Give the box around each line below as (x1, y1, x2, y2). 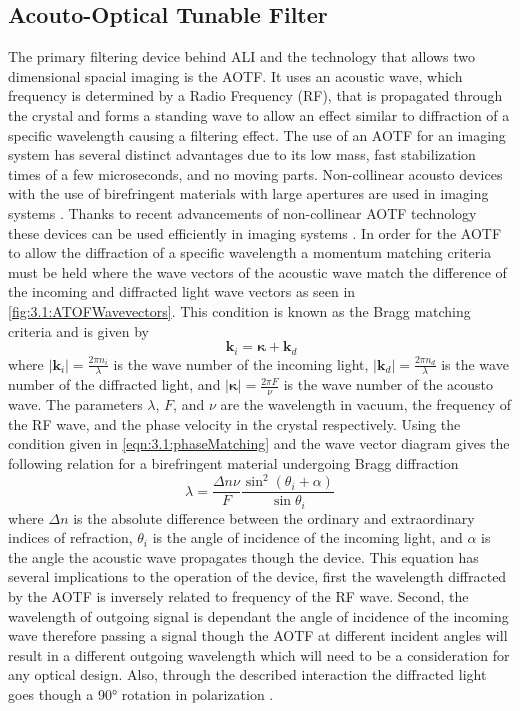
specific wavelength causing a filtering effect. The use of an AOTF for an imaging (8, 124, 506, 145)
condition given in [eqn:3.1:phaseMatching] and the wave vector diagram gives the (8, 433, 510, 454)
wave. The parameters (8, 394, 143, 415)
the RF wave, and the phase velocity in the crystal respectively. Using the (8, 413, 461, 434)
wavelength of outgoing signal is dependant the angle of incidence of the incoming (8, 605, 509, 626)
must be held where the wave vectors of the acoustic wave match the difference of (8, 261, 507, 282)
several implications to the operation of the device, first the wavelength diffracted (8, 566, 507, 587)
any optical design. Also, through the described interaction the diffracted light (8, 664, 487, 685)
